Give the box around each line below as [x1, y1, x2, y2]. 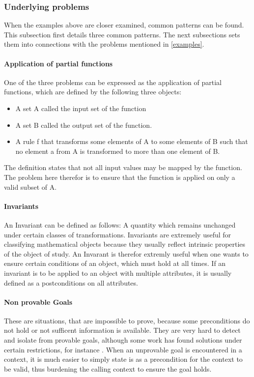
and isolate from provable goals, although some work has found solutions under [4, 335, 242, 345]
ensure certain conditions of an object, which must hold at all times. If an [4, 258, 226, 268]
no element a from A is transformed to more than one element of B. [15, 145, 220, 156]
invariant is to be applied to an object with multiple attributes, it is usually [4, 267, 232, 278]
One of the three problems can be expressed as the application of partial [4, 77, 222, 87]
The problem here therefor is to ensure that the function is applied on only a [4, 172, 235, 182]
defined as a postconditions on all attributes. [4, 277, 138, 288]
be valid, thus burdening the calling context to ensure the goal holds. [4, 363, 212, 374]
